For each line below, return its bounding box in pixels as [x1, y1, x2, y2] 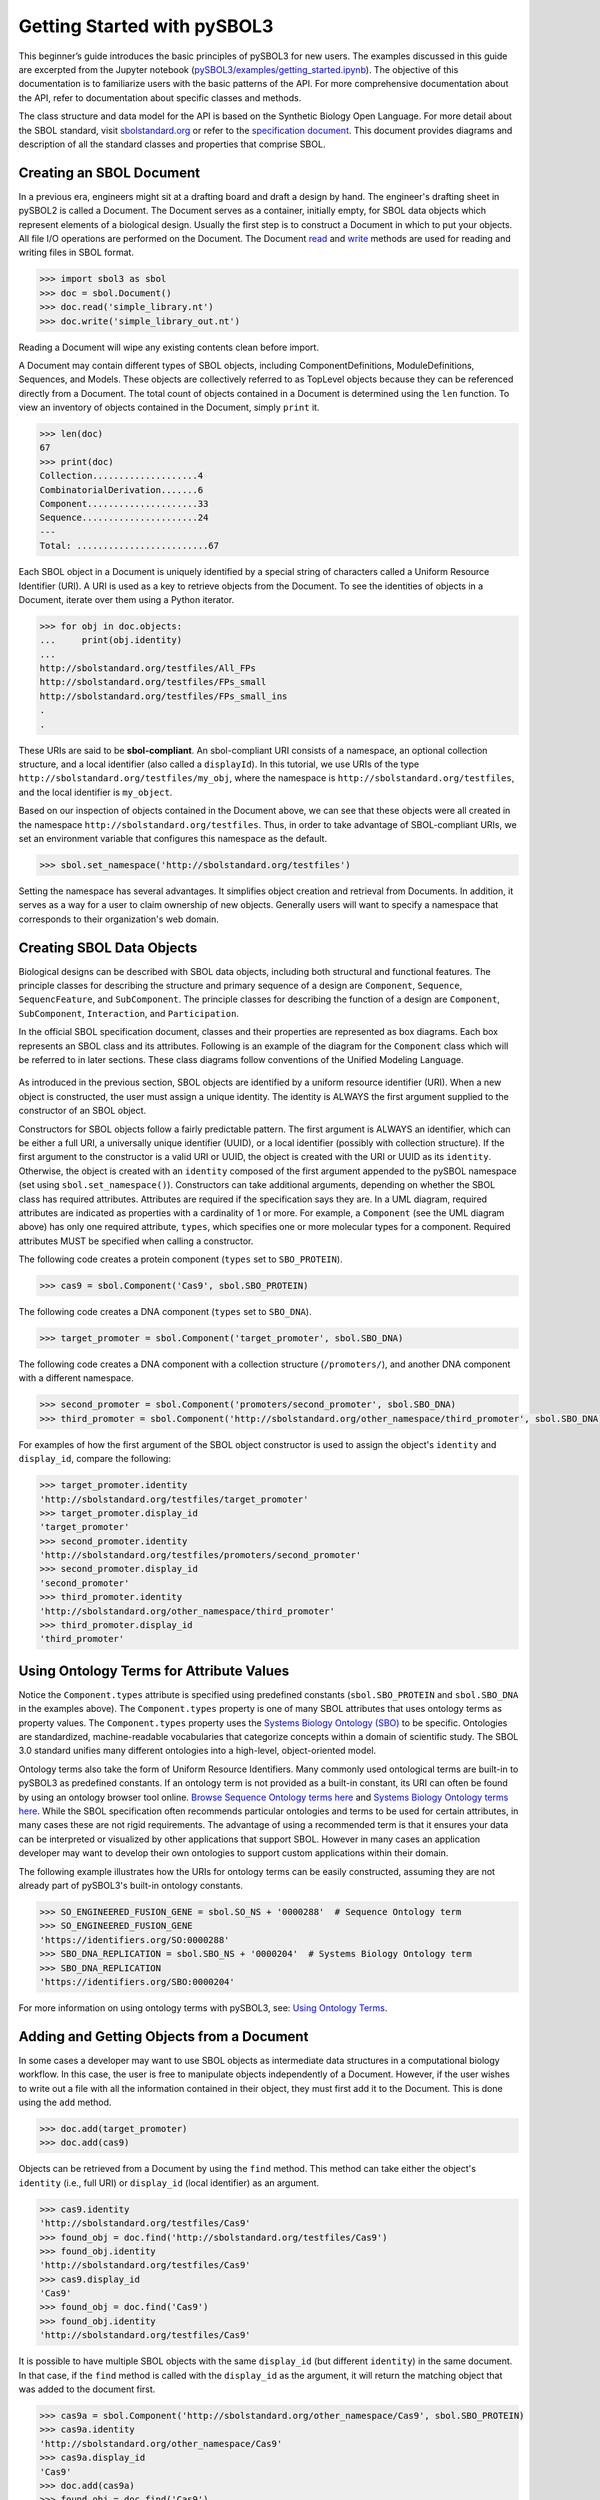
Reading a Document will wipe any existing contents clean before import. [18, 341, 320, 353]
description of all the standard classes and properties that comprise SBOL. [18, 138, 326, 150]
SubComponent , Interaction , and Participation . [18, 1007, 240, 1019]
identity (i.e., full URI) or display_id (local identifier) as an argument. [18, 2176, 320, 2189]
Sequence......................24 [39, 512, 209, 524]
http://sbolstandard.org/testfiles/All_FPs [39, 663, 257, 674]
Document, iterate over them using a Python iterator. [18, 593, 235, 605]
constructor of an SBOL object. [18, 1105, 147, 1117]
